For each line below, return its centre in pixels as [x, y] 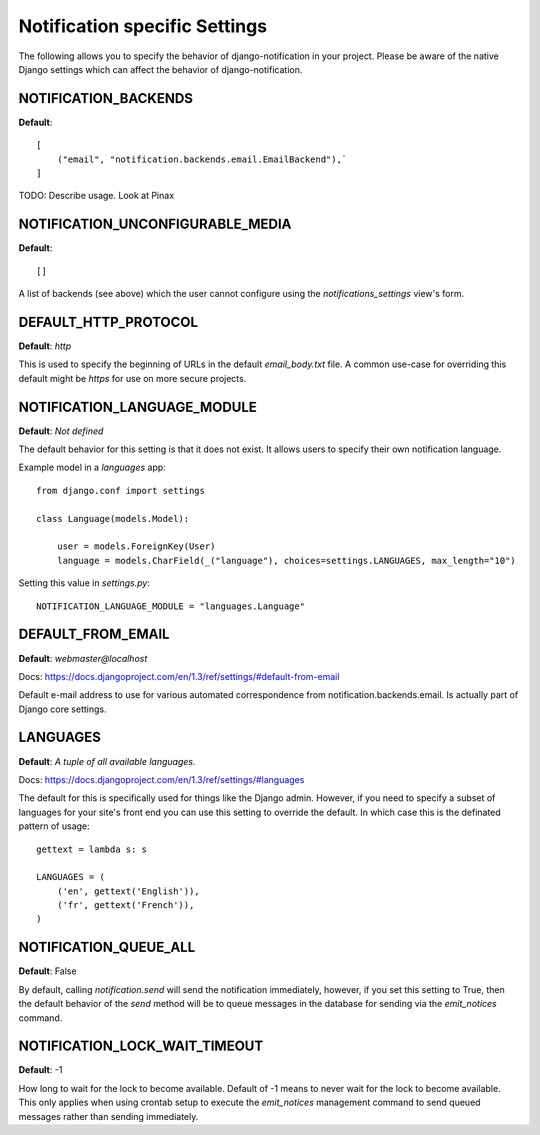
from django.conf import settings [120, 490]
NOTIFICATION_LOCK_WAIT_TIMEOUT [141, 1046]
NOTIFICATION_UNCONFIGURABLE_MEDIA [155, 224]
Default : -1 [40, 1070]
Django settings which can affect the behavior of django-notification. [160, 69]
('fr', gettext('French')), [125, 905]
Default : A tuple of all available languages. [107, 761]
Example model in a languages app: [92, 467]
